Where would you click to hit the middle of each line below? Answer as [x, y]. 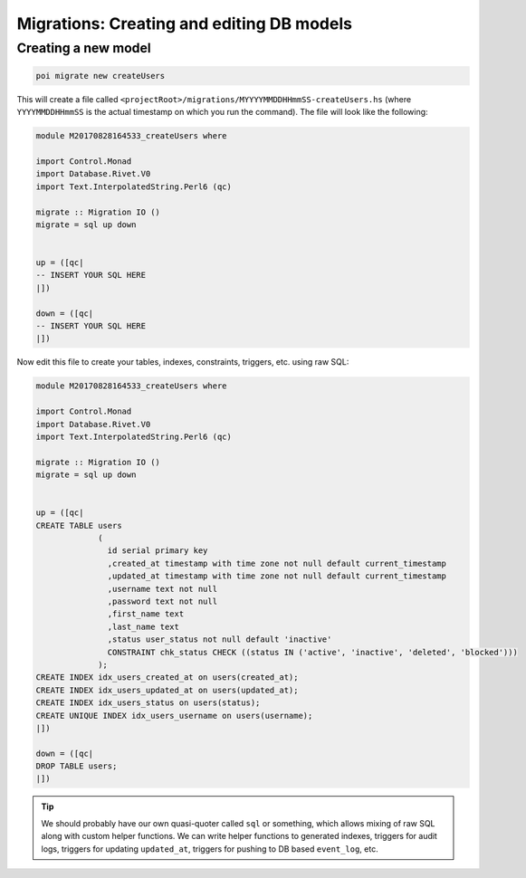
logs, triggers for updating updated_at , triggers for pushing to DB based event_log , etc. [210, 849]
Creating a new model [84, 48]
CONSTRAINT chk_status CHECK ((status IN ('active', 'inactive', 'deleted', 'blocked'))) [312, 652]
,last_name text [143, 626]
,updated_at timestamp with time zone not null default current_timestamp [277, 576]
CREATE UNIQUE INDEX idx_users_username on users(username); [174, 716]
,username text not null [162, 589]
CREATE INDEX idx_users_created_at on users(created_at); [167, 678]
